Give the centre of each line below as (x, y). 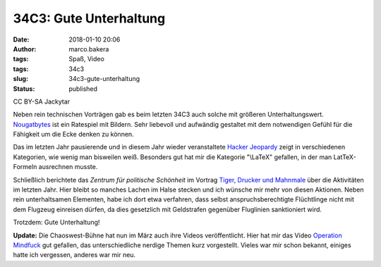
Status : (24, 89)
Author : (25, 49)
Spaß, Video (87, 59)
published (83, 89)
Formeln (25, 167)
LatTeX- (345, 157)
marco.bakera (89, 49)
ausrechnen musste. (68, 167)
